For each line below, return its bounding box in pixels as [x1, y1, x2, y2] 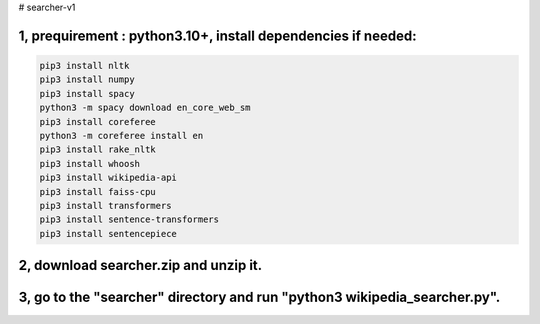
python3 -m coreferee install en [39, 130, 204, 141]
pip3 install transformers [39, 200, 172, 211]
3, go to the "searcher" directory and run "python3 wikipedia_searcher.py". [18, 289, 501, 306]
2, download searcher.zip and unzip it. [18, 257, 263, 274]
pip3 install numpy [39, 74, 135, 85]
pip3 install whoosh [39, 158, 140, 169]
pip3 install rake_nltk [39, 144, 157, 155]
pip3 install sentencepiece [39, 228, 177, 239]
